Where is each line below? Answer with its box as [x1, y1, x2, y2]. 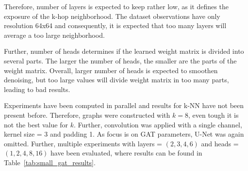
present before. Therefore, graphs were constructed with [4, 109, 170, 120]
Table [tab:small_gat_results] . [4, 157, 96, 167]
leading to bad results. [4, 84, 70, 94]
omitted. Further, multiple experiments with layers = [4, 138, 163, 148]
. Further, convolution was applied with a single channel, [73, 119, 242, 129]
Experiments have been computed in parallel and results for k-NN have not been [4, 100, 244, 110]
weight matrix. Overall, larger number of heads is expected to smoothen [4, 65, 218, 75]
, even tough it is [188, 109, 239, 120]
